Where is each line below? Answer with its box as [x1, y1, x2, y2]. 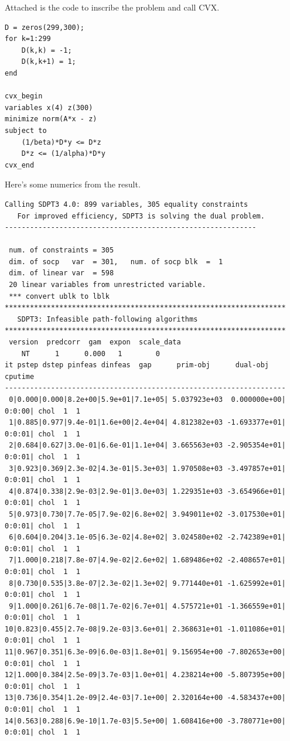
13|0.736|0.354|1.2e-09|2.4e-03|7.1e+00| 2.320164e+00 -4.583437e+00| [5, 694, 286, 702]
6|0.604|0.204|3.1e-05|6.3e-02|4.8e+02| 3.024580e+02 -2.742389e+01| [9, 533, 286, 542]
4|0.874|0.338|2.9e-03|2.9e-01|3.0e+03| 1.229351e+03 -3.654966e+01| [9, 487, 286, 496]
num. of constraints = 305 [9, 246, 114, 255]
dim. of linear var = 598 [9, 269, 114, 278]
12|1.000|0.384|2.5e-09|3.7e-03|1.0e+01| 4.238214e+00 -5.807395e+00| [5, 671, 286, 679]
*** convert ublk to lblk [9, 292, 110, 301]
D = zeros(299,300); [5, 23, 85, 32]
